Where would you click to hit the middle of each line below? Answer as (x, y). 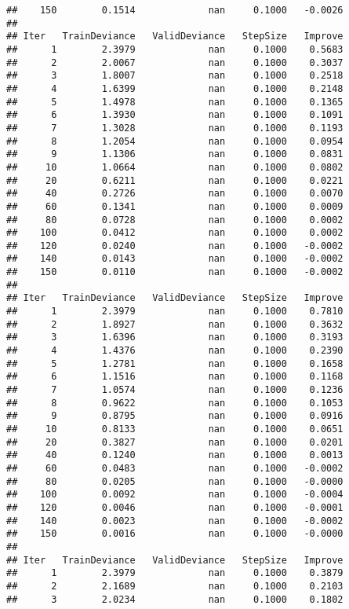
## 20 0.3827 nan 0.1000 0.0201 (175, 442)
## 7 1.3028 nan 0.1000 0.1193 (175, 128)
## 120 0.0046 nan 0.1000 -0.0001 (175, 507)
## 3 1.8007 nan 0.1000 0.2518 (175, 76)
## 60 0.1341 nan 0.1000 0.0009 (175, 206)
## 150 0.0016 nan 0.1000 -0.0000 (175, 534)
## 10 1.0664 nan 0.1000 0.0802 (175, 167)
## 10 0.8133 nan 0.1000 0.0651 (175, 429)
